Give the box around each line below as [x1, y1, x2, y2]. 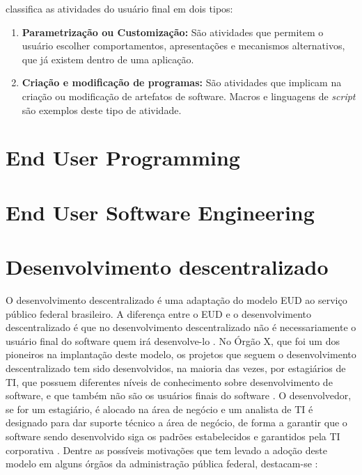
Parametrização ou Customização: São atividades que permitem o [22, 24, 324, 39]
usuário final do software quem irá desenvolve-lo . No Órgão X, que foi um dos [6, 333, 340, 348]
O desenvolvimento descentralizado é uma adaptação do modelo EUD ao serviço [6, 293, 347, 307]
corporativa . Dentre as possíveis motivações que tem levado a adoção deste [6, 442, 327, 457]
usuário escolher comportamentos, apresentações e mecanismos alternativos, [22, 38, 345, 53]
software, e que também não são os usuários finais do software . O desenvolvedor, [6, 388, 352, 403]
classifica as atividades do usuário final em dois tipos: [6, 1, 233, 15]
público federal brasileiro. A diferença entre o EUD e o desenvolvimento [6, 306, 312, 321]
